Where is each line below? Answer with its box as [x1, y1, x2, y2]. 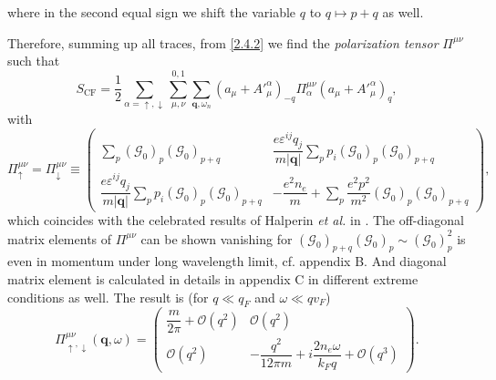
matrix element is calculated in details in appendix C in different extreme [7, 269, 418, 288]
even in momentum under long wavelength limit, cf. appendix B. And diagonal [7, 252, 447, 271]
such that [7, 51, 60, 70]
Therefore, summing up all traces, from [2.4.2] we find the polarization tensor [7, 33, 439, 52]
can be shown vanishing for [140, 229, 293, 248]
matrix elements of [7, 229, 112, 248]
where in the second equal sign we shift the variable [7, 3, 296, 21]
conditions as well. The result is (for [7, 287, 209, 306]
